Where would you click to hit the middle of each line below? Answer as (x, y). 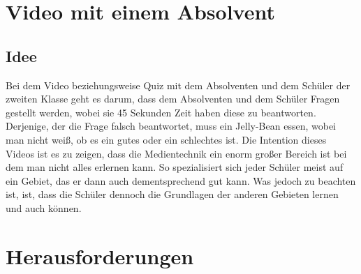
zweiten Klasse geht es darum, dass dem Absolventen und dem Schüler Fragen (173, 99)
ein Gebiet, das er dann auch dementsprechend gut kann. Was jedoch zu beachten (181, 180)
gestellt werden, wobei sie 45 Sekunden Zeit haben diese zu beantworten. (161, 112)
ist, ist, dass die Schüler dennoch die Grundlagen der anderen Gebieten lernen (172, 194)
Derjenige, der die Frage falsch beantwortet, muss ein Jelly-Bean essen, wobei (171, 126)
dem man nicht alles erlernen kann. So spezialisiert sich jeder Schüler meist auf (175, 167)
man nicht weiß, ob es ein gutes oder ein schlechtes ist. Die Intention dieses (166, 139)
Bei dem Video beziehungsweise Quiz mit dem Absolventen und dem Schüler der (178, 85)
